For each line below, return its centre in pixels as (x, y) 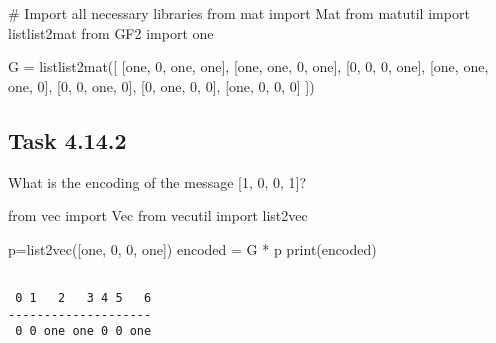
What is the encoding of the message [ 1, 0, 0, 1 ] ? (157, 181)
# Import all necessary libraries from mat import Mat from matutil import (239, 13)
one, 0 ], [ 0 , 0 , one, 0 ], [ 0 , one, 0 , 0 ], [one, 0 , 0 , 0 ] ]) (161, 85)
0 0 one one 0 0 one (83, 331)
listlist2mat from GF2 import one (111, 32)
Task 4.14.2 (67, 139)
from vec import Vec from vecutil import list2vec (158, 215)
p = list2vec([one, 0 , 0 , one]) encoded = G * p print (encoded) (192, 248)
